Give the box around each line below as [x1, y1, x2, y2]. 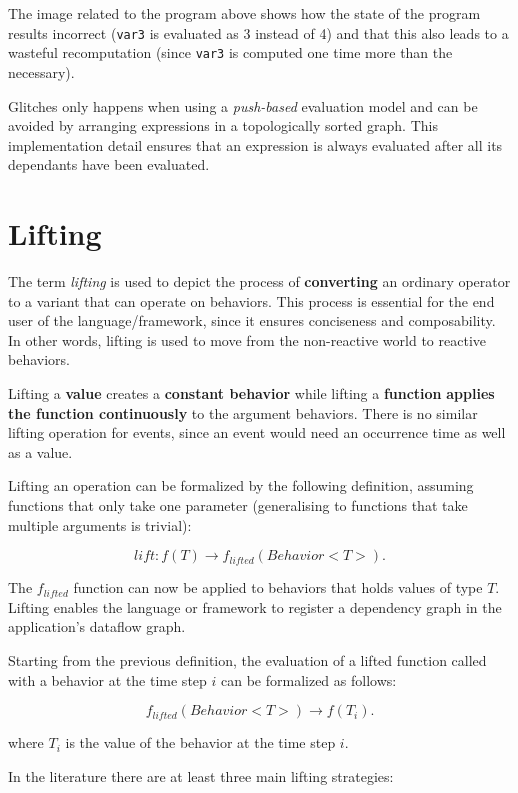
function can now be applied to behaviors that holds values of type [73, 577, 483, 598]
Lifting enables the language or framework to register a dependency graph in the [8, 596, 502, 617]
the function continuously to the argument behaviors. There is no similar [8, 402, 478, 423]
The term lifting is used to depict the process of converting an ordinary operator [8, 271, 511, 291]
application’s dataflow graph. [8, 616, 186, 637]
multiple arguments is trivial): [8, 514, 192, 535]
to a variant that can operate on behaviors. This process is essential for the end [8, 290, 495, 311]
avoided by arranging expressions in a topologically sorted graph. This [8, 115, 438, 136]
